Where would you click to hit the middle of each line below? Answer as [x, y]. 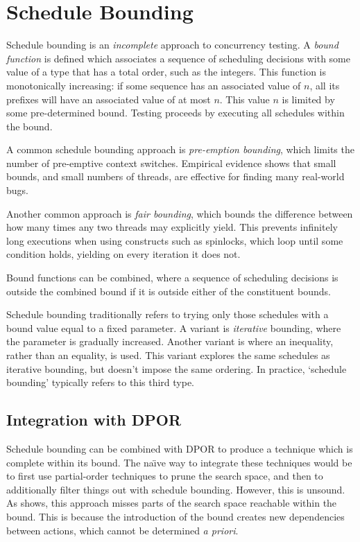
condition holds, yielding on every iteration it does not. [123, 254]
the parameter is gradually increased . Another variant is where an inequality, [170, 341]
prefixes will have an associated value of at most [109, 99]
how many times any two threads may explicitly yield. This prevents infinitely [172, 227]
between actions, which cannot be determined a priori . [122, 530]
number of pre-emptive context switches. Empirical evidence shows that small [171, 163]
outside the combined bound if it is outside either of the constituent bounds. [169, 291]
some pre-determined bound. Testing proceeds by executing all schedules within [175, 113]
